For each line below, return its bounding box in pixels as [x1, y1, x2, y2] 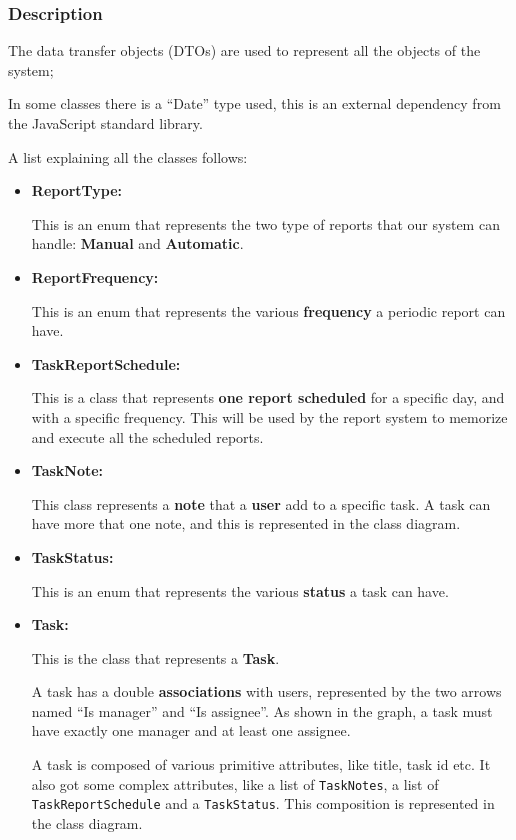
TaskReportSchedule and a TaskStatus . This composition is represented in [31, 793, 495, 814]
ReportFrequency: [31, 266, 159, 287]
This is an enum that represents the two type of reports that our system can [31, 213, 500, 234]
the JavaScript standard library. [8, 113, 203, 133]
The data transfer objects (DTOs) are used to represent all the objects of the [8, 40, 481, 61]
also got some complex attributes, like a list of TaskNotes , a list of [31, 773, 439, 794]
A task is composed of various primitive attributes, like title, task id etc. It [31, 754, 491, 775]
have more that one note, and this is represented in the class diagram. [31, 513, 461, 534]
